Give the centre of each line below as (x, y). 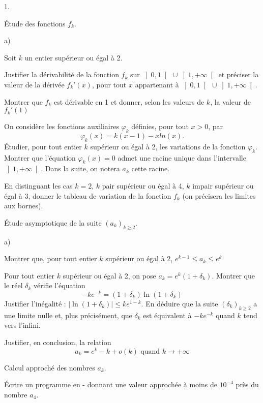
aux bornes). (24, 206)
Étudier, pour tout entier (43, 146)
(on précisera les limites (219, 195)
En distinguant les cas (38, 185)
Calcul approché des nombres (50, 367)
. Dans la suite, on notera (80, 168)
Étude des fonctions (35, 23)
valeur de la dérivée (34, 84)
